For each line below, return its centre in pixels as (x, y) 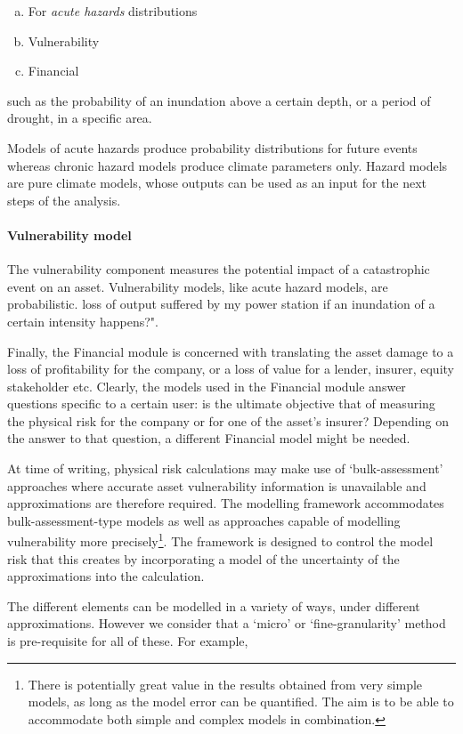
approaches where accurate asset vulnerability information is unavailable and (217, 485)
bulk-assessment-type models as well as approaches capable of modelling (204, 520)
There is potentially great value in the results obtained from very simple (225, 684)
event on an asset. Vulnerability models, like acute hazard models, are (198, 286)
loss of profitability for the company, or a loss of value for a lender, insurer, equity (231, 369)
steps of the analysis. (64, 200)
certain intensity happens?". (83, 321)
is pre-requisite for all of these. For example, (128, 641)
